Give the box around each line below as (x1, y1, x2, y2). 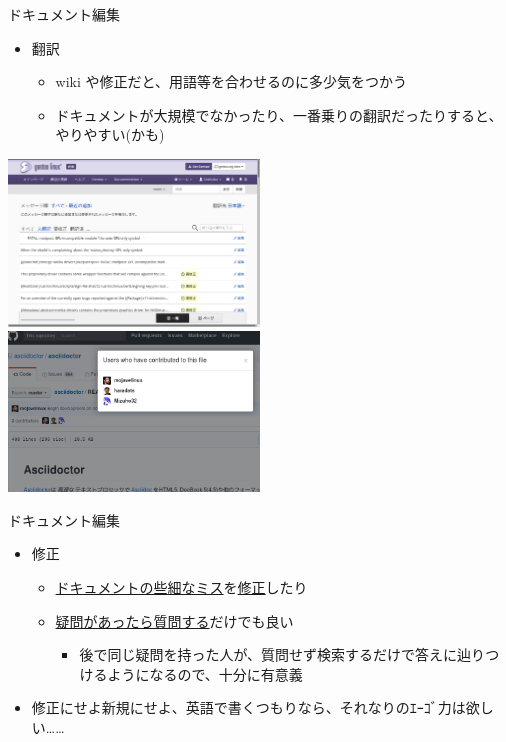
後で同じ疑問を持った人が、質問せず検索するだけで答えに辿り (79, 644, 486, 665)
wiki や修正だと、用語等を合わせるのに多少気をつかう (55, 71, 407, 92)
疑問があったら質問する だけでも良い (55, 610, 294, 631)
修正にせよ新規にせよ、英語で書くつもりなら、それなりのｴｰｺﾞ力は (31, 697, 466, 718)
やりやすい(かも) (55, 124, 165, 145)
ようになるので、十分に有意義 (107, 663, 303, 684)
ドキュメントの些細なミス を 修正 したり (55, 577, 308, 597)
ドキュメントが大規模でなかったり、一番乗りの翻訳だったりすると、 (55, 104, 503, 125)
